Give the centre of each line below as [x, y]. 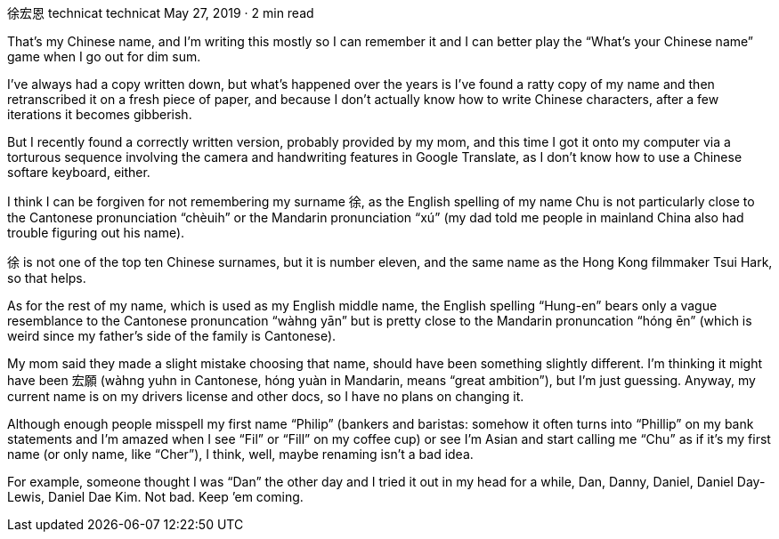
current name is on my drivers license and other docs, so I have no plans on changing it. [266, 396]
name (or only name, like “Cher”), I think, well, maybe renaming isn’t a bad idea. [240, 454]
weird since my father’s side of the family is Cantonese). [172, 336]
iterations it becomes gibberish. [100, 114]
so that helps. [47, 278]
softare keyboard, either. [79, 172]
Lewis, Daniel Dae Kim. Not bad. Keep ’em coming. [155, 497]
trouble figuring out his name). [96, 233]
